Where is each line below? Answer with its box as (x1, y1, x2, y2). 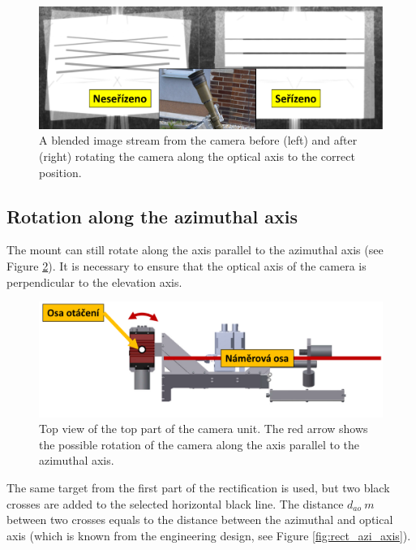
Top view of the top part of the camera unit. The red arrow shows (39, 420, 368, 437)
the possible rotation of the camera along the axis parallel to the (39, 435, 360, 453)
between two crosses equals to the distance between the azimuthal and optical (6, 511, 393, 528)
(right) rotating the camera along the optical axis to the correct (39, 147, 355, 164)
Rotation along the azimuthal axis (6, 203, 298, 228)
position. (39, 163, 82, 180)
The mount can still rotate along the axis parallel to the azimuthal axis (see (6, 241, 384, 258)
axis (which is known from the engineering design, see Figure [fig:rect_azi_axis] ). (6, 526, 411, 544)
